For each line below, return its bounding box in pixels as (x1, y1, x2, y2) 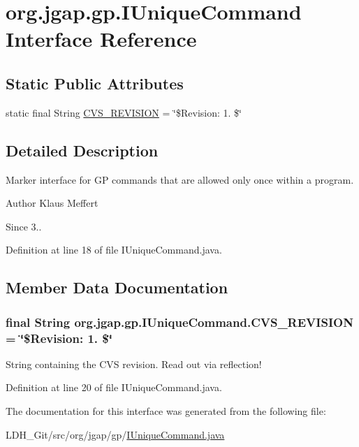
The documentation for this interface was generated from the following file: (6, 404, 326, 418)
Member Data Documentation (6, 277, 228, 298)
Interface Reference (6, 24, 197, 53)
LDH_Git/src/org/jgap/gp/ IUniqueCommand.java (6, 427, 225, 441)
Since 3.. (6, 219, 42, 233)
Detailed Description (6, 139, 159, 161)
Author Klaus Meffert (6, 196, 98, 210)
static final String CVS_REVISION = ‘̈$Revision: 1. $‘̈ (6, 105, 242, 119)
